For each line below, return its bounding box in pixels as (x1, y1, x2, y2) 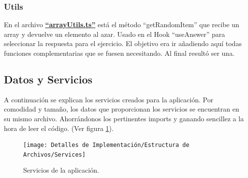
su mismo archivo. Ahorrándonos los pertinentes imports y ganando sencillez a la (4, 113, 244, 123)
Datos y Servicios (4, 71, 93, 86)
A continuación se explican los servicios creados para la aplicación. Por (4, 94, 214, 104)
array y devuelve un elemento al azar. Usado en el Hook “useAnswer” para (4, 29, 225, 39)
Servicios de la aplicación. (23, 165, 99, 175)
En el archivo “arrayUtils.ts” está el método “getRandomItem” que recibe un (4, 19, 239, 30)
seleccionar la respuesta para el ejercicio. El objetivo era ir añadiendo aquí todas (4, 38, 242, 49)
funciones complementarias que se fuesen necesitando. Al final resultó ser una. (4, 48, 235, 58)
